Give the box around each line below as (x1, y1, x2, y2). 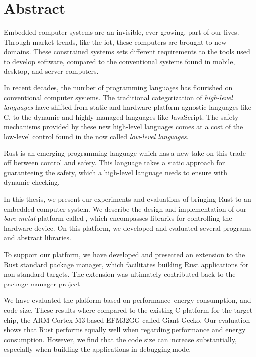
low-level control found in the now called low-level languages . (4, 131, 189, 142)
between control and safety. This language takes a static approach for (13, 157, 225, 168)
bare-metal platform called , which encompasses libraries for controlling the (4, 213, 232, 223)
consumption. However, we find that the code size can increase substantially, (4, 334, 237, 344)
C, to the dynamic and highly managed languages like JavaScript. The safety (4, 111, 239, 122)
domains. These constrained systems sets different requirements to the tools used (4, 46, 250, 57)
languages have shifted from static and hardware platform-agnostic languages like (4, 102, 252, 112)
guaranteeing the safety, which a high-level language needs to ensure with (4, 167, 228, 177)
